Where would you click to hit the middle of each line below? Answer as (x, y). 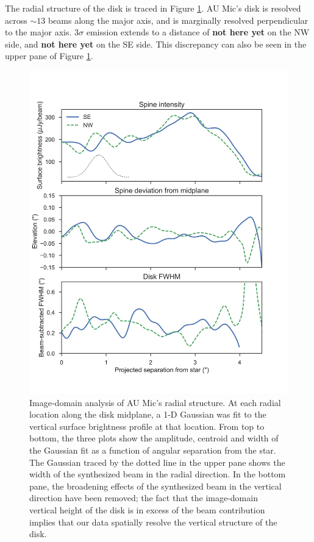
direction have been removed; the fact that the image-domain (144, 498)
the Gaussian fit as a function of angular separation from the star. (153, 450)
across (16, 20)
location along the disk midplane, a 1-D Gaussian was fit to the (148, 414)
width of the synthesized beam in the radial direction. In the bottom (158, 474)
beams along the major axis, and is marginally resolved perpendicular (178, 20)
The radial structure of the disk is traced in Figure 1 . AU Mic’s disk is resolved (153, 8)
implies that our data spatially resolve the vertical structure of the (153, 522)
